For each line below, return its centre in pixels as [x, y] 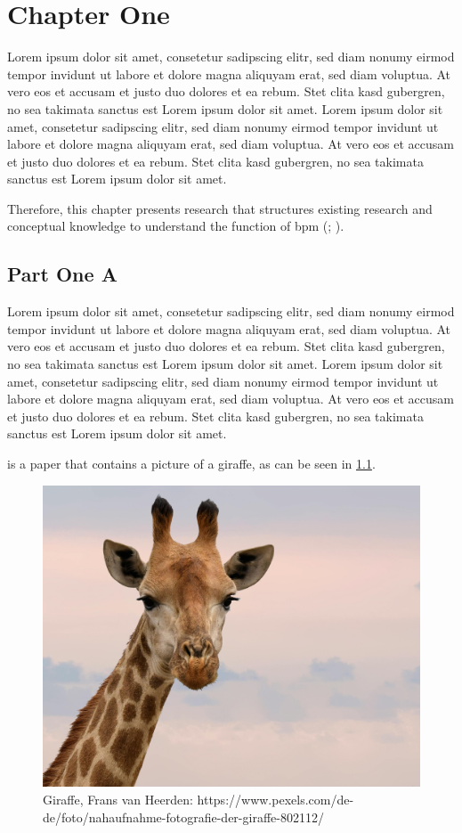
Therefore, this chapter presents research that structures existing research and [220, 208]
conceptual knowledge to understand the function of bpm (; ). [176, 226]
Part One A [62, 274]
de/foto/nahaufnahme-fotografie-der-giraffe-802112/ [183, 817]
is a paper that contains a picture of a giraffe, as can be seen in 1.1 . [191, 464]
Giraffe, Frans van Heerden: [118, 799]
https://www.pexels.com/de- [276, 799]
